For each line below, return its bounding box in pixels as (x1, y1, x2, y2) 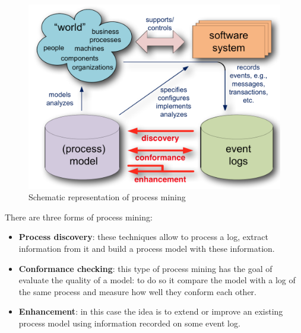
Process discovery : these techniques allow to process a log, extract (18, 230, 268, 243)
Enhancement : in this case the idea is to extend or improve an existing (18, 305, 283, 318)
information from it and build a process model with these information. (18, 242, 275, 254)
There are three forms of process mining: (5, 210, 153, 223)
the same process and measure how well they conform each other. (18, 285, 256, 297)
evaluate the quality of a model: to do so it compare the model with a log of (18, 274, 296, 286)
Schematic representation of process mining (28, 191, 186, 203)
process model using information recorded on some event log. (18, 316, 240, 329)
